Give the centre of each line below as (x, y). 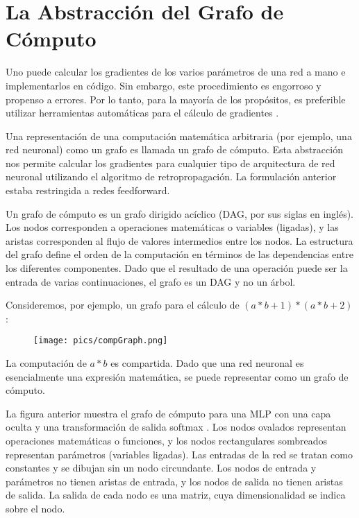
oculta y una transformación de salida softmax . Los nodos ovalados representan (176, 427)
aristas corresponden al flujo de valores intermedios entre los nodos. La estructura (179, 240)
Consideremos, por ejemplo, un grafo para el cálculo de (123, 305)
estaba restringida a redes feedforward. (88, 190)
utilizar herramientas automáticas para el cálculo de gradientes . (142, 113)
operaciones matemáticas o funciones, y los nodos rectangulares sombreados (167, 441)
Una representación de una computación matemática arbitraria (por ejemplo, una (179, 136)
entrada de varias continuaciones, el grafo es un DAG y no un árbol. (151, 281)
